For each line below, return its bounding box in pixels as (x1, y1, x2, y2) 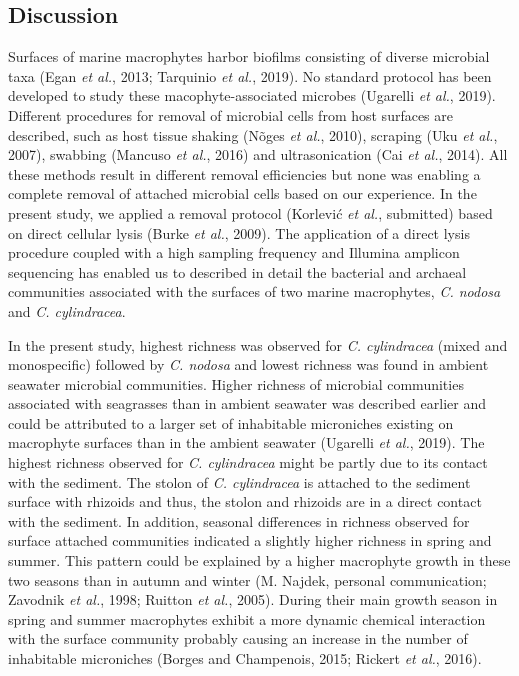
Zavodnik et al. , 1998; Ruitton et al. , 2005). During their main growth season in (8, 589, 498, 610)
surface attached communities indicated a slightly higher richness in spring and (8, 530, 492, 551)
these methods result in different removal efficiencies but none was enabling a (8, 163, 481, 184)
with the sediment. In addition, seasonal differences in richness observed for (8, 510, 470, 531)
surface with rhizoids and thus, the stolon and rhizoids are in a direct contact (8, 491, 482, 512)
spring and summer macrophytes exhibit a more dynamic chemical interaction (8, 608, 486, 629)
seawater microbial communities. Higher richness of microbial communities (8, 373, 464, 394)
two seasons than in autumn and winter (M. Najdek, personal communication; (8, 569, 487, 590)
